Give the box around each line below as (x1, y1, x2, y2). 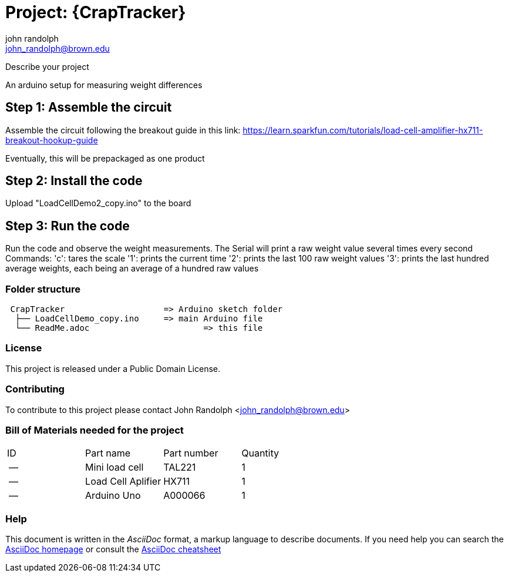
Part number (163, 447, 218, 459)
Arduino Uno (85, 489, 141, 502)
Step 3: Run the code (5, 218, 130, 233)
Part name (85, 447, 131, 459)
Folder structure (5, 283, 80, 295)
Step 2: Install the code (5, 173, 143, 189)
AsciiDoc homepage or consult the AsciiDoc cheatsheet (5, 544, 221, 555)
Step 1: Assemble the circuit (5, 100, 172, 115)
